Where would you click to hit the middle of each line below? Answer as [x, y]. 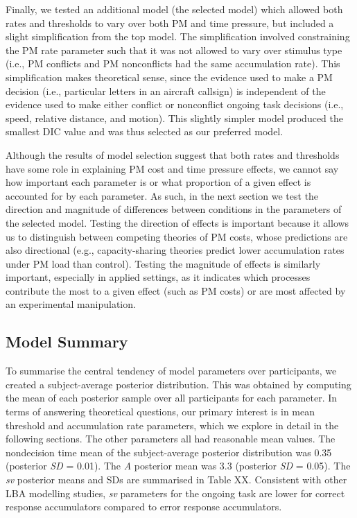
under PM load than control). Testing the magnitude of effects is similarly [163, 263]
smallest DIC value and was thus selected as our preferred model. [145, 131]
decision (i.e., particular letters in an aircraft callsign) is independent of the [166, 90]
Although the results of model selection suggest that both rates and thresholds [173, 154]
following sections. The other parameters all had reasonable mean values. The [171, 439]
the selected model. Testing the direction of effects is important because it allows [177, 222]
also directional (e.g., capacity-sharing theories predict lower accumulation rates [175, 250]
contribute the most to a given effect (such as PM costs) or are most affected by [176, 290]
